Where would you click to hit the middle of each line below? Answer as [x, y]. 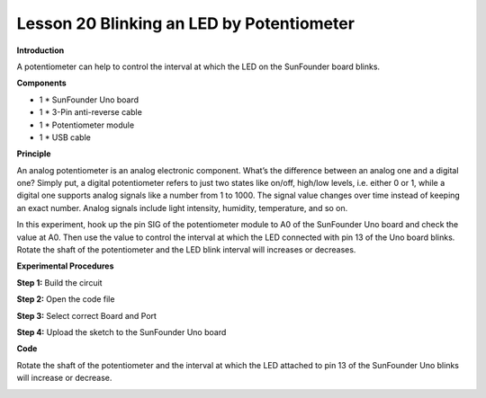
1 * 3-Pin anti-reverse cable [91, 112]
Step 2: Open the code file [66, 299]
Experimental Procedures [65, 266]
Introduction [40, 50]
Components [41, 83]
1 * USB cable [65, 137]
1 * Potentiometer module [87, 125]
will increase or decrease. [64, 378]
